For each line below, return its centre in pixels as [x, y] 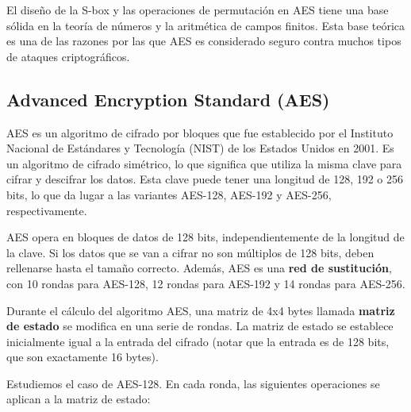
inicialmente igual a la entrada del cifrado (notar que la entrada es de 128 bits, [198, 341]
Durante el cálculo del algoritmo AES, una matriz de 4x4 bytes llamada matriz [201, 310]
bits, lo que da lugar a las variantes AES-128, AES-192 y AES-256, [169, 194]
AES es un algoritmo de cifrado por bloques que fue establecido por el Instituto [200, 132]
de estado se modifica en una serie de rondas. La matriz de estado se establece [200, 326]
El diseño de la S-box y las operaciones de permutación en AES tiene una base [198, 10]
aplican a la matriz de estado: [79, 399]
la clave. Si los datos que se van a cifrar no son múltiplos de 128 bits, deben [190, 252]
